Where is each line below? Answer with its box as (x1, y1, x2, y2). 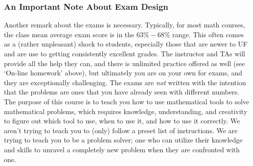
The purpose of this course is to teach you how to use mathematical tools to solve (4, 96, 250, 106)
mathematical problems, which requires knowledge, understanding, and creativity (4, 106, 248, 116)
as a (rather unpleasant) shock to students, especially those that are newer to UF (4, 39, 248, 49)
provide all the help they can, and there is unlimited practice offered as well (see (4, 58, 245, 68)
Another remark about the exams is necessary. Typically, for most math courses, (4, 20, 245, 30)
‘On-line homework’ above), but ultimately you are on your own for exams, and (4, 68, 243, 78)
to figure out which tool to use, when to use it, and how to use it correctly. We (4, 116, 240, 126)
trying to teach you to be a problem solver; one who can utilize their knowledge (4, 135, 243, 145)
